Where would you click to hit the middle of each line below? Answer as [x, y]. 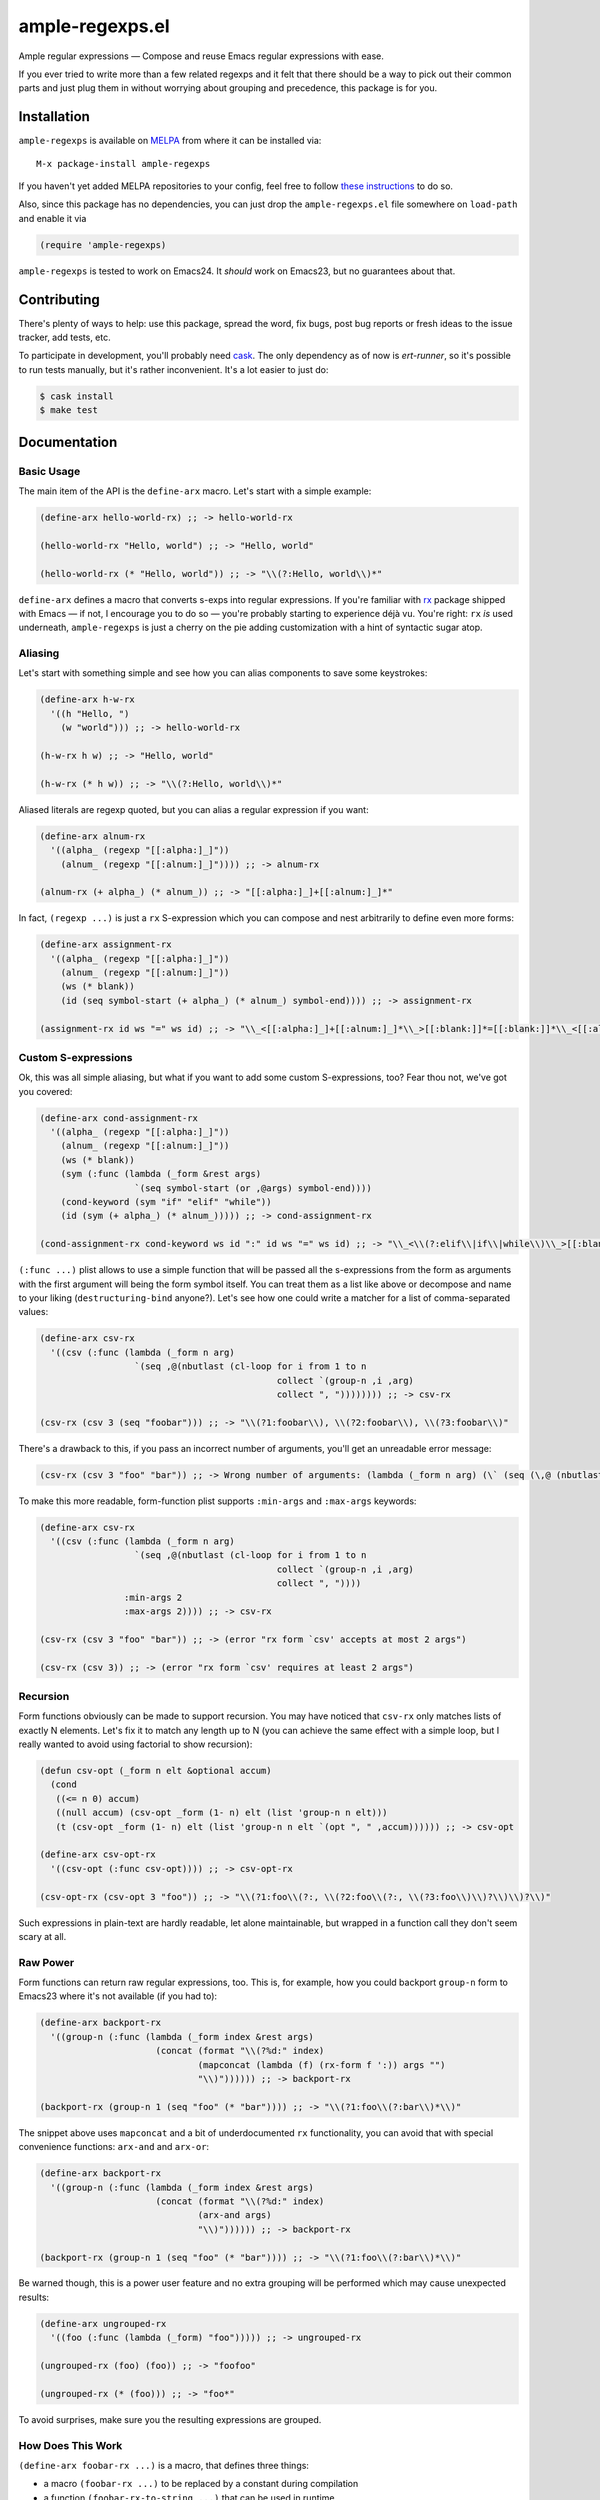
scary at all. [42, 1936]
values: [33, 1312]
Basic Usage [49, 471]
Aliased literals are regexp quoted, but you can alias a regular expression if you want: [193, 809]
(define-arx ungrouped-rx [103, 2323]
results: [34, 2297]
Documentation [68, 441]
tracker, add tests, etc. [64, 337]
